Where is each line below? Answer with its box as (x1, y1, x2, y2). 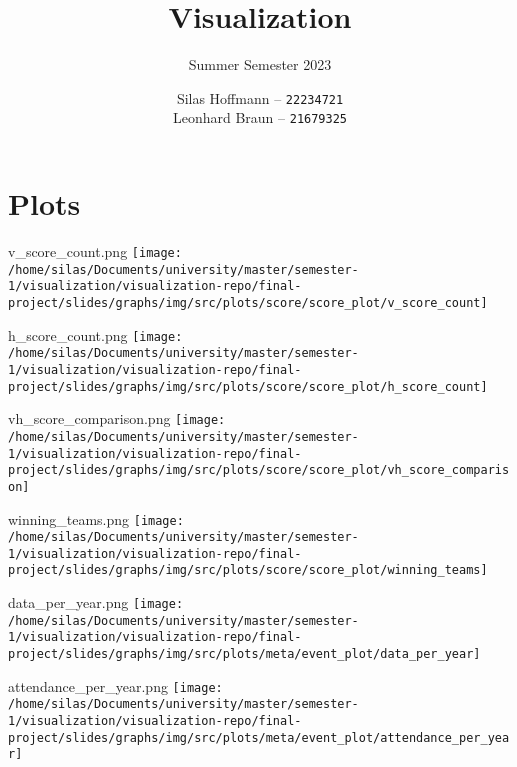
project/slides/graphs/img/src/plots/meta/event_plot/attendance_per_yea (8, 730, 510, 745)
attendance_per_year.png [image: (8, 675, 223, 696)
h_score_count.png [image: (8, 324, 183, 345)
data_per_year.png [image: (8, 592, 184, 613)
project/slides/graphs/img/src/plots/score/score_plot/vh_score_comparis (8, 463, 510, 478)
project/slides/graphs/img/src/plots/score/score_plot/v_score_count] (8, 295, 488, 310)
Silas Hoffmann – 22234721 (176, 87, 344, 108)
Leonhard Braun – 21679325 (172, 107, 348, 128)
